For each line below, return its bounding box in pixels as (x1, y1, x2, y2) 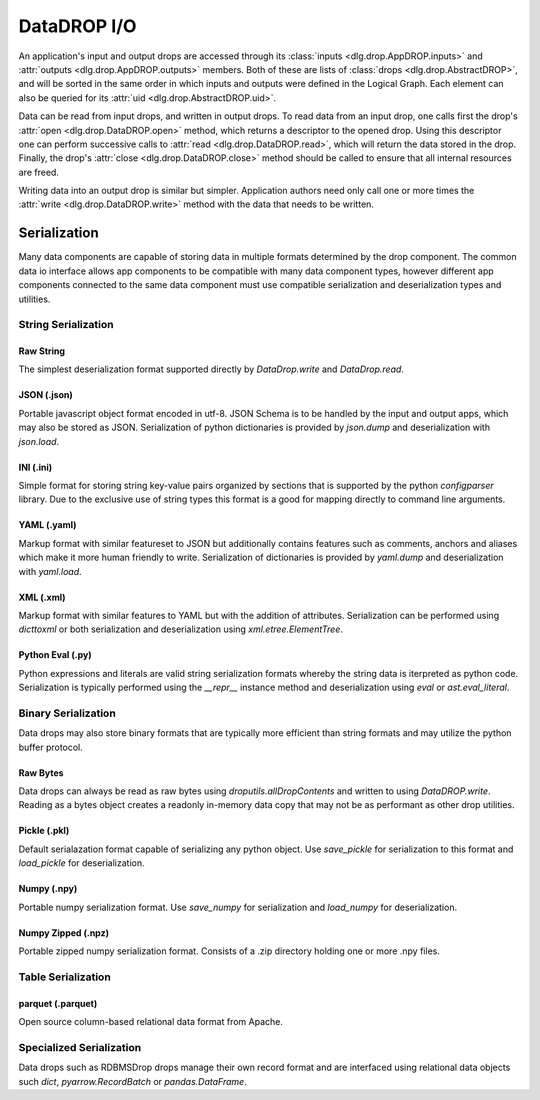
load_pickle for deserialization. (18, 857, 145, 869)
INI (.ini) (18, 461, 53, 473)
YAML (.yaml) (18, 519, 77, 531)
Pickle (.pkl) (18, 825, 70, 837)
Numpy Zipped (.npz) (18, 926, 110, 939)
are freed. (18, 166, 60, 178)
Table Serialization (18, 970, 112, 984)
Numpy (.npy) (18, 883, 78, 895)
